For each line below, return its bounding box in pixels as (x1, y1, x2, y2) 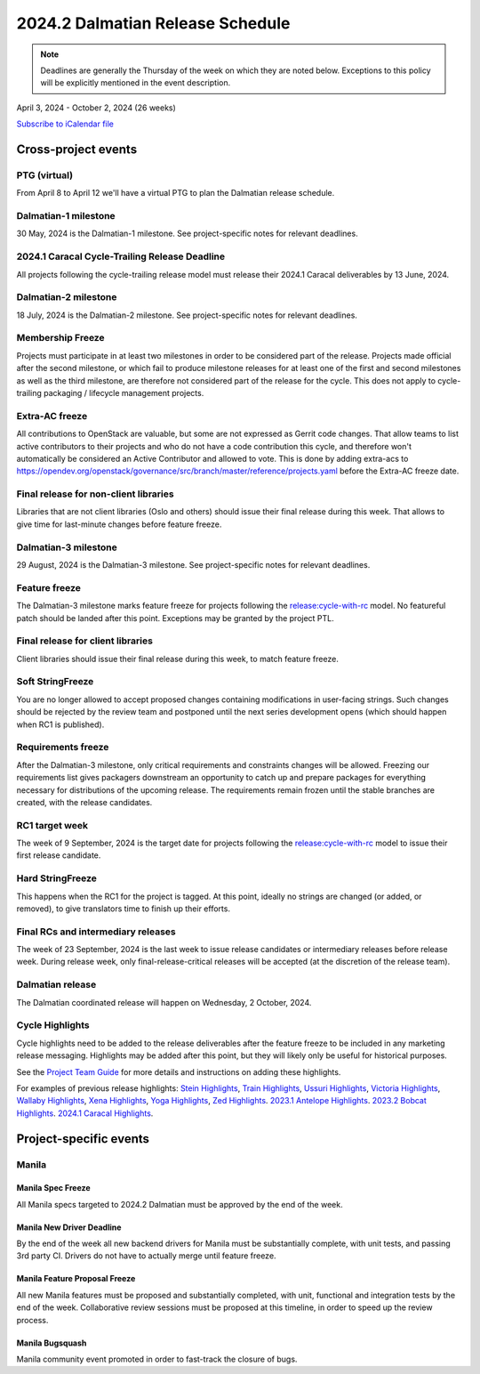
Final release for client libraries (16, 634, 153, 647)
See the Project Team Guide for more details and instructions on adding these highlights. (16, 1066, 341, 1077)
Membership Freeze (16, 332, 106, 344)
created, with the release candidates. (16, 796, 153, 807)
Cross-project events (16, 141, 138, 157)
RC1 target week (16, 819, 89, 831)
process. (16, 1314, 49, 1325)
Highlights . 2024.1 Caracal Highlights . (16, 1108, 154, 1119)
